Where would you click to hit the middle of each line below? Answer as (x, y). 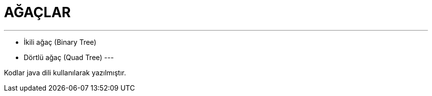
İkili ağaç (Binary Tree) (60, 42)
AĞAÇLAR (37, 12)
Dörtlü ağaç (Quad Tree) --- (69, 57)
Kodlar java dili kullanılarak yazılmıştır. (65, 72)
